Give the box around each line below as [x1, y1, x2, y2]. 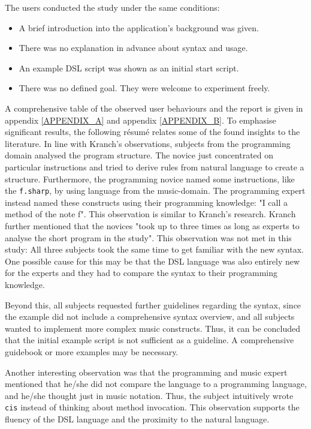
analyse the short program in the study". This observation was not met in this [5, 231, 292, 244]
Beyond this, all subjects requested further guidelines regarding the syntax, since [5, 298, 301, 311]
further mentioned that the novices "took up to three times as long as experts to [5, 219, 300, 232]
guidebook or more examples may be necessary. [5, 345, 179, 358]
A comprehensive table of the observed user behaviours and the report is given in [5, 101, 303, 114]
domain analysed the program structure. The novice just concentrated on [5, 149, 274, 161]
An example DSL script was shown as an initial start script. [19, 61, 239, 74]
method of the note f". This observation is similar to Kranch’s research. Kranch [5, 208, 296, 220]
